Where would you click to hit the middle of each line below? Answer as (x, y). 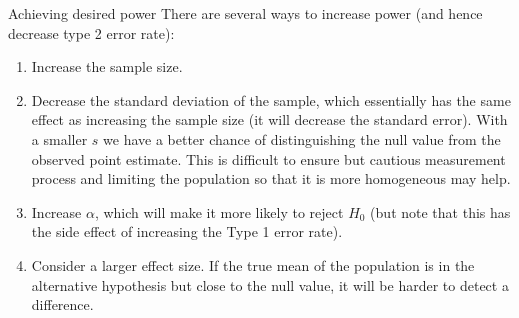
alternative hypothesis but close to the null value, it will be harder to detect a (270, 284)
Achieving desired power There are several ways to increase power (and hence (245, 13)
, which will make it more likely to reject (219, 211)
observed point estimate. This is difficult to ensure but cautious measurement (268, 158)
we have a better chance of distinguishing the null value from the (302, 138)
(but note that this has (440, 211)
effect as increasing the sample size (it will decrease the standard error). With (269, 119)
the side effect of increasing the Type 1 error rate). (187, 231)
